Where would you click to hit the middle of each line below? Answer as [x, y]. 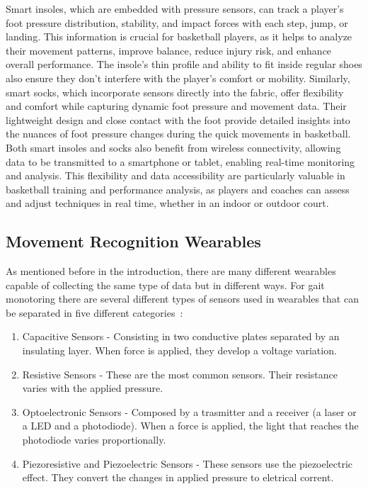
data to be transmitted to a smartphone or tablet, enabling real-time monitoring [180, 161]
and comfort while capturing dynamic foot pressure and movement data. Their [176, 106]
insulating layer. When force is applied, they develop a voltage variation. [179, 350]
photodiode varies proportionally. [94, 440]
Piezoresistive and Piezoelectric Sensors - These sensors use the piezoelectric [188, 463]
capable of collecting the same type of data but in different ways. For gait [165, 285]
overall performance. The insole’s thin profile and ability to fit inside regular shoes [184, 64]
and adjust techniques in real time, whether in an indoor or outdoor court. [167, 203]
